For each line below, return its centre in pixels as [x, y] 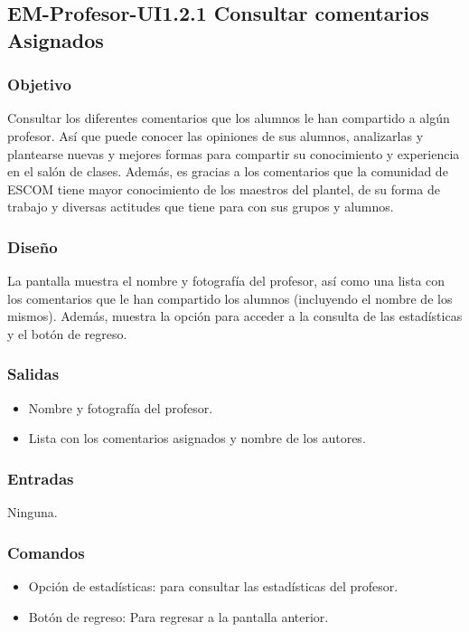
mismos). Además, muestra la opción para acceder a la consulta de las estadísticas [235, 316]
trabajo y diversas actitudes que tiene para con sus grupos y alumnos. [201, 207]
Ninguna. [33, 512]
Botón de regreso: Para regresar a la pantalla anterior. [178, 616]
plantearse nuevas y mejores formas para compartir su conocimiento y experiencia [234, 153]
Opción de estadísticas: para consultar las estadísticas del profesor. [213, 585]
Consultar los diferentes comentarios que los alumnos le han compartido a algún [229, 118]
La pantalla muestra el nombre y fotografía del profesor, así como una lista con [226, 281]
